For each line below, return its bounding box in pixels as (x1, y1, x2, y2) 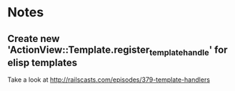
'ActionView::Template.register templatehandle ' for (7, 43, 228, 58)
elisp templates (7, 56, 77, 68)
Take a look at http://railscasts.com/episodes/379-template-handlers (7, 75, 211, 84)
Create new (7, 33, 60, 45)
